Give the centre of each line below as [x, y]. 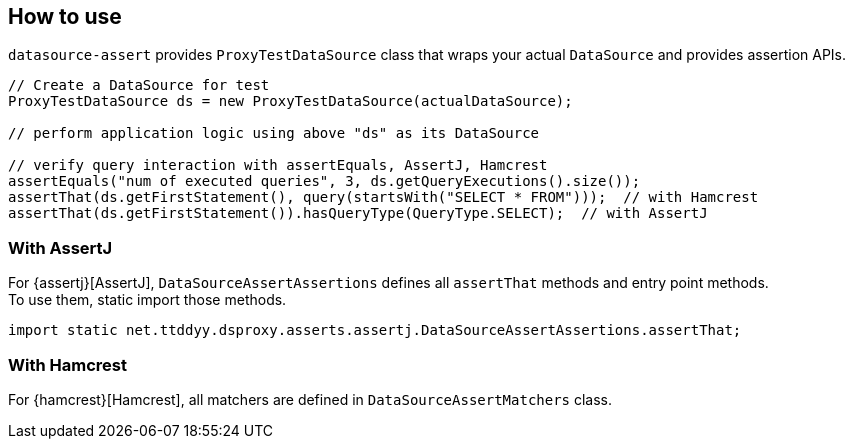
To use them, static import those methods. [147, 300]
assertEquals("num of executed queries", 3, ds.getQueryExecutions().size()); [324, 181]
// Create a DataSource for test [139, 85]
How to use [65, 16]
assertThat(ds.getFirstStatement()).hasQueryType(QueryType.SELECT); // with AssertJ [358, 213]
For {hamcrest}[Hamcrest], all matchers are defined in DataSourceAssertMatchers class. [310, 399]
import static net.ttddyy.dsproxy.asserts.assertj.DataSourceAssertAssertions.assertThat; [375, 330]
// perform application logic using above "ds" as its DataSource [274, 133]
